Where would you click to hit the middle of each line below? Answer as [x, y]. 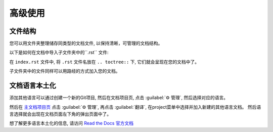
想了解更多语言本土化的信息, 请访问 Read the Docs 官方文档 [72, 123]
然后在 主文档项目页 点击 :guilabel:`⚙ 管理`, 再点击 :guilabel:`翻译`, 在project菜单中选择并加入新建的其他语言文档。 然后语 [135, 107]
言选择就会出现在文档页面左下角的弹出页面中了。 [60, 114]
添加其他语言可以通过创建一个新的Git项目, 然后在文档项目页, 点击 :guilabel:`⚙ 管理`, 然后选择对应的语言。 [119, 98]
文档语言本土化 [33, 86]
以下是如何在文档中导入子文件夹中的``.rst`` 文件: [59, 53]
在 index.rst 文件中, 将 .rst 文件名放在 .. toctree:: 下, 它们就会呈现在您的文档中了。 [104, 62]
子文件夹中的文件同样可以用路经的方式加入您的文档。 [65, 71]
